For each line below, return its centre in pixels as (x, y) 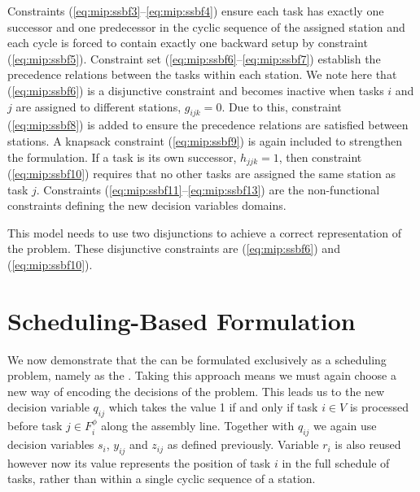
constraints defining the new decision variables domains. (147, 205)
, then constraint (320, 157)
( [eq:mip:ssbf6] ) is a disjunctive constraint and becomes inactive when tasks (196, 90)
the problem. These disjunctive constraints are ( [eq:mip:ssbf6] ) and (174, 248)
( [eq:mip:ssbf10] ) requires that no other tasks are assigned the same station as (201, 173)
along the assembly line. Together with (198, 426)
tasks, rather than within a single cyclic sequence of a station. (162, 479)
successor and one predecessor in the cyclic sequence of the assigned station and (206, 26)
